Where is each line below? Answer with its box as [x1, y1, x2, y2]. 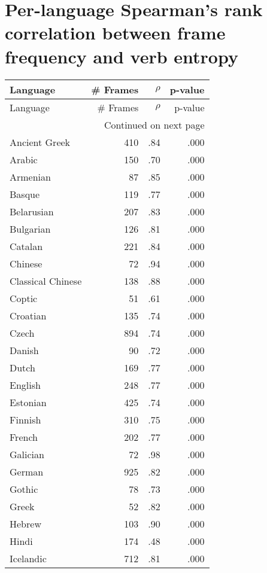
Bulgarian [10, 221, 51, 236]
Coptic [10, 291, 38, 305]
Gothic [10, 481, 38, 496]
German [10, 464, 44, 478]
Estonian [10, 395, 47, 409]
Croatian [10, 308, 47, 322]
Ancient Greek [10, 135, 71, 149]
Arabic [10, 152, 38, 166]
